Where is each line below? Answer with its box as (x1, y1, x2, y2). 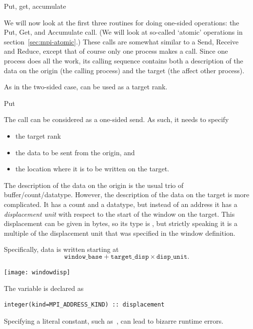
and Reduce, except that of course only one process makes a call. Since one (4, 46, 228, 56)
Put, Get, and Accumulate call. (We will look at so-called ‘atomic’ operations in (4, 27, 243, 37)
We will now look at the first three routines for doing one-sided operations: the (4, 17, 239, 27)
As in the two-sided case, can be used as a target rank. (4, 82, 168, 92)
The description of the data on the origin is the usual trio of (4, 180, 184, 190)
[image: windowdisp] (4, 268, 71, 276)
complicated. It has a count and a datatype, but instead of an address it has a (4, 199, 237, 209)
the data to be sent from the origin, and (15, 147, 135, 157)
